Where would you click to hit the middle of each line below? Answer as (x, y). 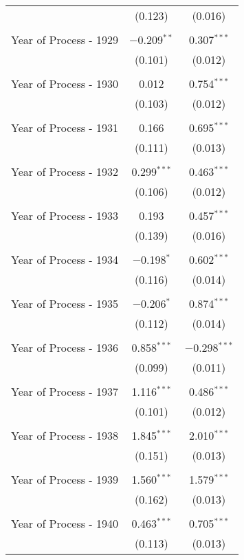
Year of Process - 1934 (65, 259)
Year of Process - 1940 (65, 523)
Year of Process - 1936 (65, 347)
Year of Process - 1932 (65, 171)
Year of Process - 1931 (65, 127)
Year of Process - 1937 (65, 391)
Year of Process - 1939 (65, 479)
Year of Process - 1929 (65, 40)
